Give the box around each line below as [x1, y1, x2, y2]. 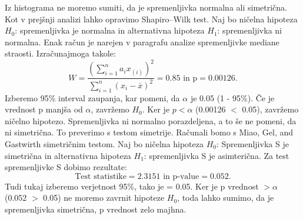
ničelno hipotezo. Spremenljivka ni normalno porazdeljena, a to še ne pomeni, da [5, 114, 297, 127]
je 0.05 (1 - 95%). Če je [190, 91, 275, 104]
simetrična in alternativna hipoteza [5, 149, 131, 161]
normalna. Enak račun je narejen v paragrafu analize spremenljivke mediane [5, 35, 279, 48]
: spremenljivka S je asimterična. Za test [144, 149, 289, 161]
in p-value [163, 172, 199, 181]
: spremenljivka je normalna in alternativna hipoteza [15, 24, 205, 36]
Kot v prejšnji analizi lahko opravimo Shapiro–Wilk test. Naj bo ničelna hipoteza [5, 12, 298, 25]
